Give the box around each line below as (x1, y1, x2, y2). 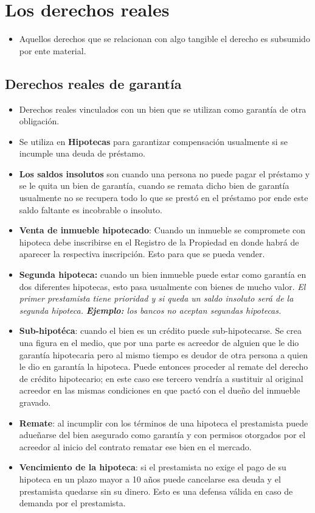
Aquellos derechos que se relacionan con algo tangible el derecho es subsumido (19, 32, 310, 45)
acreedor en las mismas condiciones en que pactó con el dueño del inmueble (19, 384, 300, 397)
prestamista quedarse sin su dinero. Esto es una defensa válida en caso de (19, 484, 293, 497)
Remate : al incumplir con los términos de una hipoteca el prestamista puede (19, 416, 308, 429)
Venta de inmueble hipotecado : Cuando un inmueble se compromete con (19, 224, 306, 236)
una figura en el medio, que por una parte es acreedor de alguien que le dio (19, 336, 299, 349)
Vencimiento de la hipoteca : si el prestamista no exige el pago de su (19, 461, 286, 473)
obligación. (19, 115, 60, 127)
